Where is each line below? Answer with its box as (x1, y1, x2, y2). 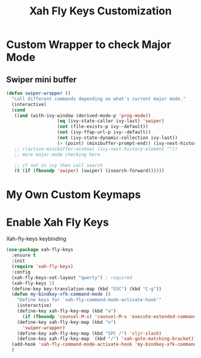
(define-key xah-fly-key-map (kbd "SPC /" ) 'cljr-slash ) (17, 330, 162, 336)
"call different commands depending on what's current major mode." (11, 96, 186, 102)
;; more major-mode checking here (14, 151, 100, 157)
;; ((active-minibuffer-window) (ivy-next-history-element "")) (14, 145, 178, 152)
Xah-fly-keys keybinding (6, 235, 67, 242)
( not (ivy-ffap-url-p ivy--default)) (57, 129, 151, 135)
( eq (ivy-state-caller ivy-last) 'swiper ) (57, 118, 165, 124)
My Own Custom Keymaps (6, 188, 141, 202)
